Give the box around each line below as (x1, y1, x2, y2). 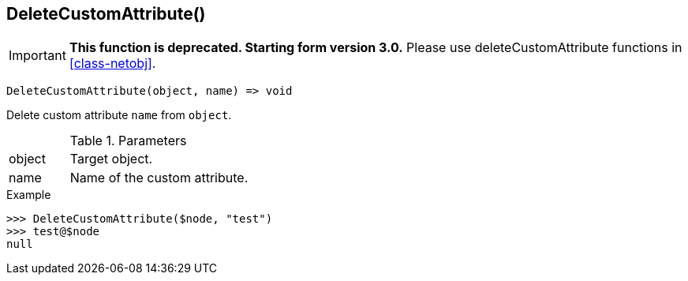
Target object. (69, 151, 153, 167)
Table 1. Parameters (69, 133, 187, 149)
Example (6, 188, 51, 202)
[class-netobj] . (69, 55, 156, 72)
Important (9, 47, 66, 64)
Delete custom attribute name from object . (6, 108, 232, 122)
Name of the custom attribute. (69, 170, 249, 186)
